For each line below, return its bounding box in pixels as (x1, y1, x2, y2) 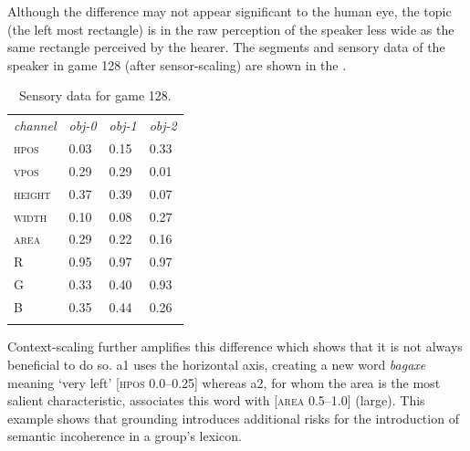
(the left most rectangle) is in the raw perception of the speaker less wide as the (7, 19, 454, 38)
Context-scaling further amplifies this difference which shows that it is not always (7, 337, 463, 356)
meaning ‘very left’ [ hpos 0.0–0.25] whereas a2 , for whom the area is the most (7, 372, 441, 392)
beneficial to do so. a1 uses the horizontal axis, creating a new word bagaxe (7, 354, 426, 373)
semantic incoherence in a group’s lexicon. (7, 426, 242, 446)
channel (14, 116, 57, 135)
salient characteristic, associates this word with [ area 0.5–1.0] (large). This (7, 391, 425, 410)
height (14, 184, 51, 203)
